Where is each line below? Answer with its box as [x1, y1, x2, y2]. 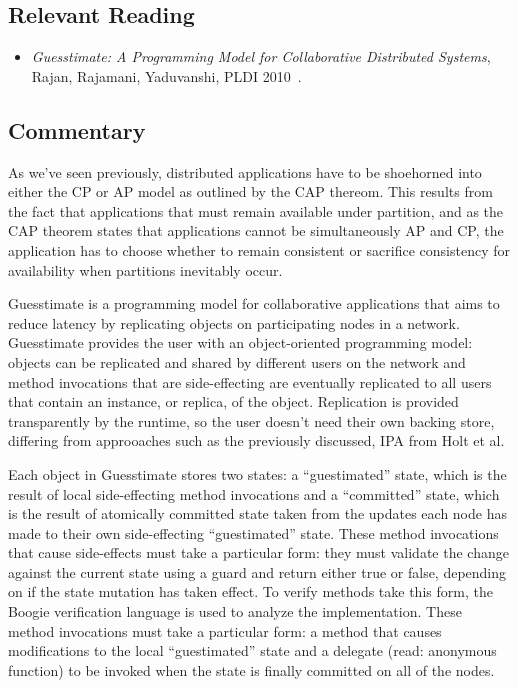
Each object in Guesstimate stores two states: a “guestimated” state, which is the [8, 463, 507, 484]
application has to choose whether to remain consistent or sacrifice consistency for [8, 239, 510, 260]
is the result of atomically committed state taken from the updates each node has [8, 503, 507, 524]
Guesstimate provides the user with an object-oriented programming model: [8, 332, 473, 353]
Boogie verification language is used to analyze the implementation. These [8, 601, 462, 622]
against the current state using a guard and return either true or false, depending [8, 561, 507, 582]
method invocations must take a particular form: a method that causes [8, 620, 442, 641]
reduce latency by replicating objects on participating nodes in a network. [8, 312, 460, 333]
